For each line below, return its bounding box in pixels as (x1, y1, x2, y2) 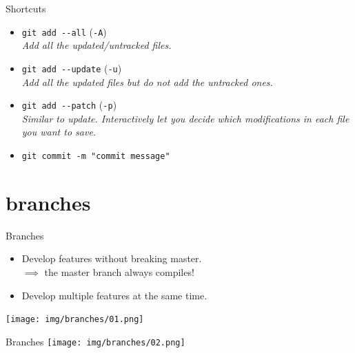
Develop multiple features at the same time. (21, 288, 207, 302)
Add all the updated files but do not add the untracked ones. (21, 74, 273, 89)
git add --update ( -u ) (21, 61, 122, 75)
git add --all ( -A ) (21, 24, 107, 39)
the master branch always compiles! (44, 264, 194, 279)
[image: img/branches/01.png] (6, 314, 144, 325)
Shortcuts (6, 1, 46, 15)
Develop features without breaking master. (21, 251, 202, 266)
